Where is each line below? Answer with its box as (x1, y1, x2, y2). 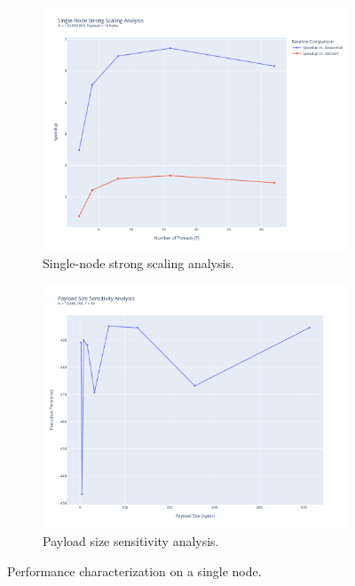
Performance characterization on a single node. (7, 561, 262, 580)
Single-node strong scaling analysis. (43, 254, 234, 273)
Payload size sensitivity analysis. (43, 532, 219, 550)
